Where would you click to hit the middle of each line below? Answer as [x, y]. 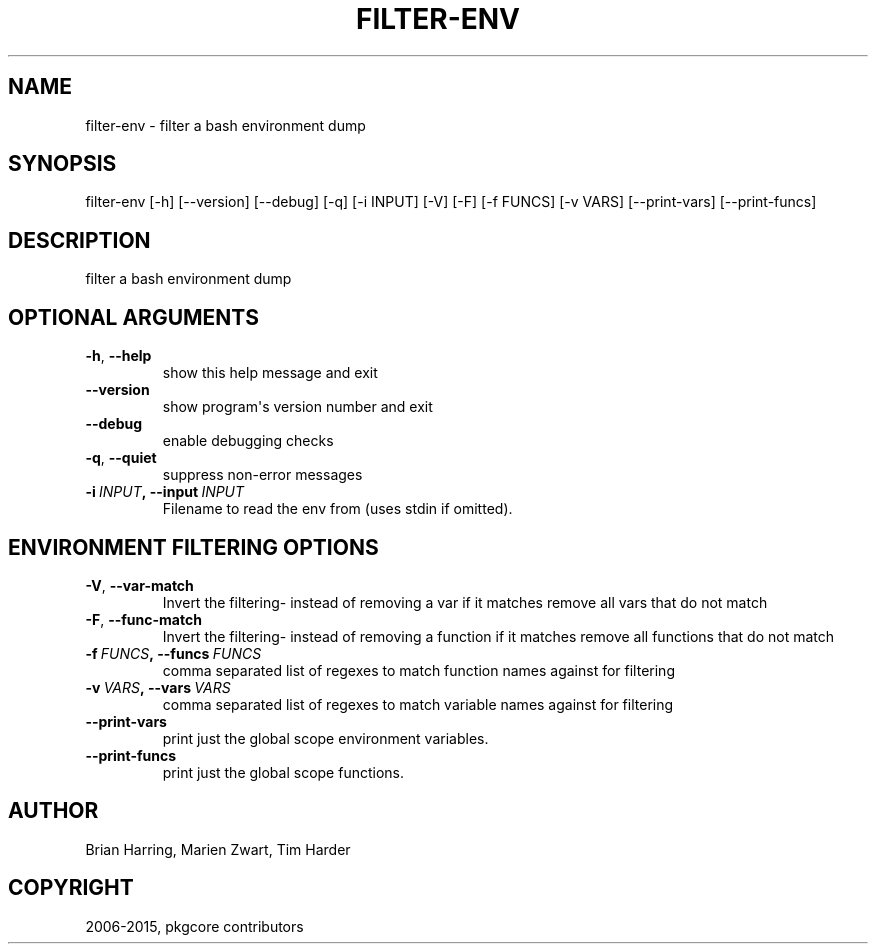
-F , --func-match [143, 619]
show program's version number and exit [297, 407]
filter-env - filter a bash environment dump [225, 125]
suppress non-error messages [262, 475]
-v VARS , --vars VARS [158, 687]
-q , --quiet [121, 458]
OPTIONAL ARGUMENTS [133, 317]
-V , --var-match [139, 585]
